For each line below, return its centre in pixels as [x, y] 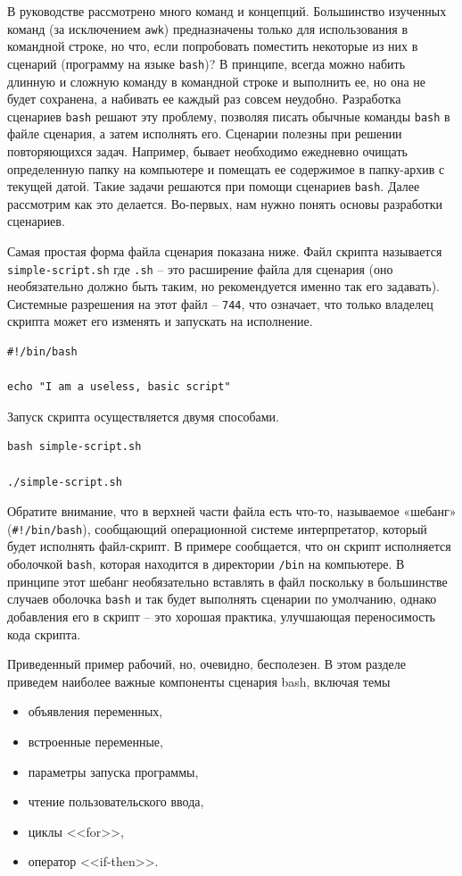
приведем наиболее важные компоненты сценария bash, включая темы [199, 681]
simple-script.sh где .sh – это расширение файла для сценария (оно [200, 268]
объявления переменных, [95, 711]
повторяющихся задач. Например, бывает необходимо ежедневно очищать [207, 150]
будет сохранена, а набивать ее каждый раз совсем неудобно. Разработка [204, 99]
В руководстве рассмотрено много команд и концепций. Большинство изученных [227, 11]
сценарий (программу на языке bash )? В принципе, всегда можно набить [206, 63]
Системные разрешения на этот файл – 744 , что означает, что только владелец [220, 303]
